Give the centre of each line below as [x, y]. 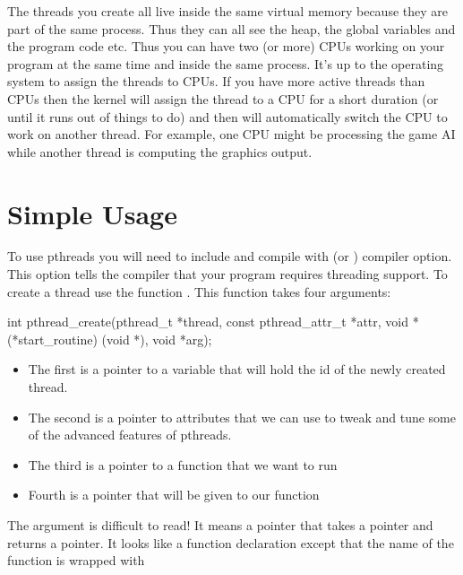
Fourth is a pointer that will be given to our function [174, 495]
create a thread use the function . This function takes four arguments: [199, 291]
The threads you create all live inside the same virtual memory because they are [227, 11]
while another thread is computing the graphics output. [160, 151]
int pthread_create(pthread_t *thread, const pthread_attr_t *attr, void [208, 322]
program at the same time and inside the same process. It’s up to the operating [226, 63]
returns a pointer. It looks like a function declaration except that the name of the [231, 542]
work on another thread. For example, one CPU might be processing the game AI [231, 134]
